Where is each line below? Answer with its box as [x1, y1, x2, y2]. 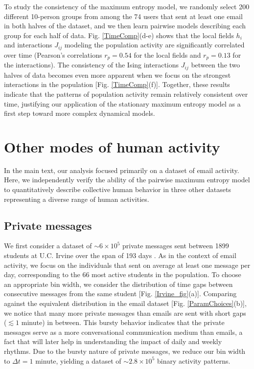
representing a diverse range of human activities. [4, 194, 149, 204]
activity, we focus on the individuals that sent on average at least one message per [4, 260, 251, 270]
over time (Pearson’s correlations [4, 49, 102, 60]
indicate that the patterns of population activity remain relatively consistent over [4, 88, 248, 99]
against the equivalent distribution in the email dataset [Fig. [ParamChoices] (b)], [4, 298, 247, 308]
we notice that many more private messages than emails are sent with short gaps [4, 307, 246, 318]
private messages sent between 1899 [122, 240, 229, 251]
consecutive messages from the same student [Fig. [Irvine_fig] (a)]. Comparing [4, 288, 237, 299]
